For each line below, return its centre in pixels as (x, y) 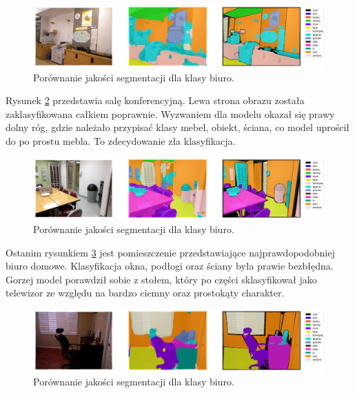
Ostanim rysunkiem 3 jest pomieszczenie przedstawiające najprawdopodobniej (170, 252)
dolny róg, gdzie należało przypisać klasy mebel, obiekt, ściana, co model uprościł (178, 127)
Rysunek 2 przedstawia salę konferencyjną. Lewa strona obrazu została (155, 100)
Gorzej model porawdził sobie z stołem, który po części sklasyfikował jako (161, 279)
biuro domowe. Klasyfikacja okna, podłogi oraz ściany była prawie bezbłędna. (170, 266)
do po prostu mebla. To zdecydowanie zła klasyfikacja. (121, 140)
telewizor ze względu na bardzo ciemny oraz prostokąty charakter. (145, 293)
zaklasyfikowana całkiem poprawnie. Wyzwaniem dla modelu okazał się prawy (170, 113)
